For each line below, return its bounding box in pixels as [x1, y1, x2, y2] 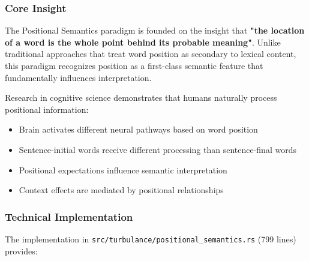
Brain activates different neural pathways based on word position [19, 123, 258, 136]
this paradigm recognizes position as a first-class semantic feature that [5, 59, 263, 71]
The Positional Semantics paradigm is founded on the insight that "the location [5, 24, 305, 37]
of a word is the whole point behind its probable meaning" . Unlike [5, 35, 281, 48]
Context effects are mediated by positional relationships [19, 184, 224, 196]
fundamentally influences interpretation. [5, 71, 152, 83]
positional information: [5, 103, 89, 115]
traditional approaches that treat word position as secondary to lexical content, [5, 47, 296, 60]
